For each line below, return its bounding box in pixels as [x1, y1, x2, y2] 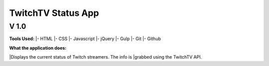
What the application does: [9, 45, 67, 51]
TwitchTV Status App [9, 7, 99, 18]
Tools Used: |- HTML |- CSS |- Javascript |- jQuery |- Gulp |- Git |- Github [9, 36, 161, 42]
